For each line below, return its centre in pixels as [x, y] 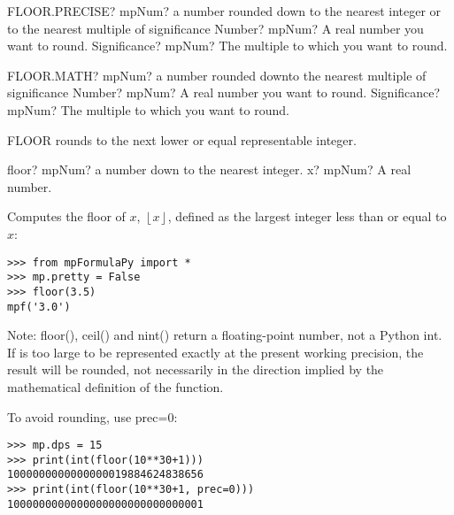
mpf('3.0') [39, 307]
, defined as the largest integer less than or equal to [307, 216]
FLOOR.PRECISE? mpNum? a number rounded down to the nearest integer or [224, 11]
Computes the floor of [66, 216]
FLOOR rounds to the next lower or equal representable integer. [182, 139]
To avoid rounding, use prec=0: [92, 416]
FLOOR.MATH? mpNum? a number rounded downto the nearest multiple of [217, 75]
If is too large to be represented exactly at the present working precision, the [215, 352]
